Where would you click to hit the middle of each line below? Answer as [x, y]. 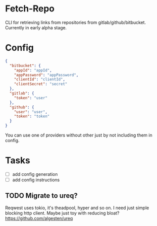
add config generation [35, 174]
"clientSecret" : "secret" [41, 84]
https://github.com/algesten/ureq [39, 218]
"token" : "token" [32, 116]
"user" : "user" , [31, 112]
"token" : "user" [31, 98]
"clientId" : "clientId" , [40, 79]
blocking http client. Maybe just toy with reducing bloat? [62, 213]
